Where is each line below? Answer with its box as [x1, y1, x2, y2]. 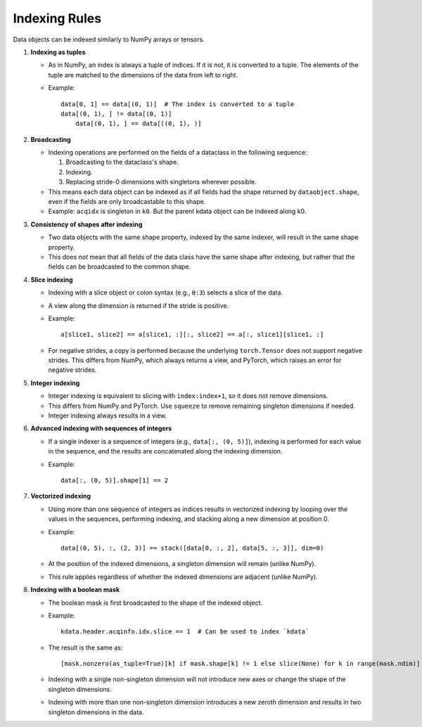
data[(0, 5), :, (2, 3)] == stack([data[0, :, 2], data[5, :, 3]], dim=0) [60, 543, 324, 552]
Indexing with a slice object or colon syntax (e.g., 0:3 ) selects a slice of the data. [48, 288, 283, 297]
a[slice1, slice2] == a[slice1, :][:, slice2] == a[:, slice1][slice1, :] [60, 330, 324, 339]
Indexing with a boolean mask [30, 586, 120, 594]
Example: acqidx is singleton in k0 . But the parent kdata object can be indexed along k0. [48, 207, 307, 216]
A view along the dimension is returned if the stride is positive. [48, 301, 229, 309]
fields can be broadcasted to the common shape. [48, 262, 191, 271]
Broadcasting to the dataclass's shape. [65, 158, 179, 167]
